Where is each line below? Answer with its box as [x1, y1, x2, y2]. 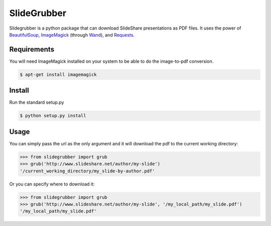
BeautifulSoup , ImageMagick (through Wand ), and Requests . [9, 32, 135, 38]
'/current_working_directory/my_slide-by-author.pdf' [20, 168, 155, 174]
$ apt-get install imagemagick [20, 72, 97, 77]
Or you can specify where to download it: [9, 181, 95, 187]
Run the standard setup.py [9, 99, 64, 105]
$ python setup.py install [20, 113, 86, 119]
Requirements [9, 45, 55, 54]
